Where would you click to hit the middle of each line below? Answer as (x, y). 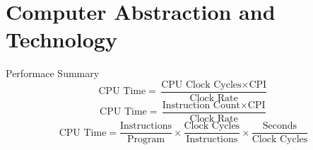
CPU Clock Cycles (201, 85)
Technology (61, 39)
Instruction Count (201, 105)
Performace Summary (53, 73)
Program (146, 140)
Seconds (280, 126)
